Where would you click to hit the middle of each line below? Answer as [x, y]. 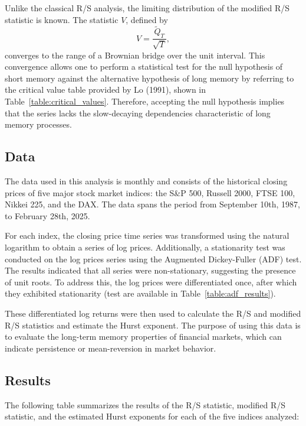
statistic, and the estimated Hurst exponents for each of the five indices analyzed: [152, 416]
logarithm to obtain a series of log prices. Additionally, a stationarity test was [145, 247]
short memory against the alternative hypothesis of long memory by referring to [149, 78]
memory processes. [38, 124]
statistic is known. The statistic [62, 19]
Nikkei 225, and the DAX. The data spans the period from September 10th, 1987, [152, 204]
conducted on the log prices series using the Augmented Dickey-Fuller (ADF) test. [153, 258]
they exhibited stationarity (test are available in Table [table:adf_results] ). [140, 293]
